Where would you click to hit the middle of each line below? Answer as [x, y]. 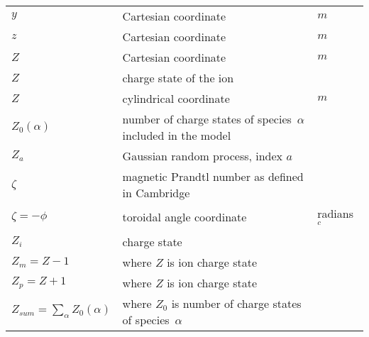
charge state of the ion [178, 78]
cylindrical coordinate [176, 98]
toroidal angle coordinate [184, 217]
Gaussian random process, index [203, 156]
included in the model [177, 135]
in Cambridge [156, 193]
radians [336, 213]
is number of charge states [236, 303]
